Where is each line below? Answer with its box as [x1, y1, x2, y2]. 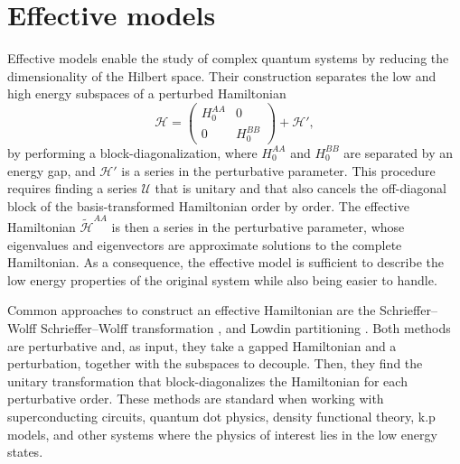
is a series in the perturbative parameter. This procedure [121, 161, 436, 180]
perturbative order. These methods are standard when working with [7, 389, 384, 408]
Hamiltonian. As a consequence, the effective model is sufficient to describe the [7, 253, 444, 272]
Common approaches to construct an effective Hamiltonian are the [7, 301, 376, 320]
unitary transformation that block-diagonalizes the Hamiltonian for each [7, 371, 408, 390]
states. [7, 442, 43, 461]
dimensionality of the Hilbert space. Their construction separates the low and [7, 66, 437, 85]
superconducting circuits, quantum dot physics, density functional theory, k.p [7, 406, 436, 425]
